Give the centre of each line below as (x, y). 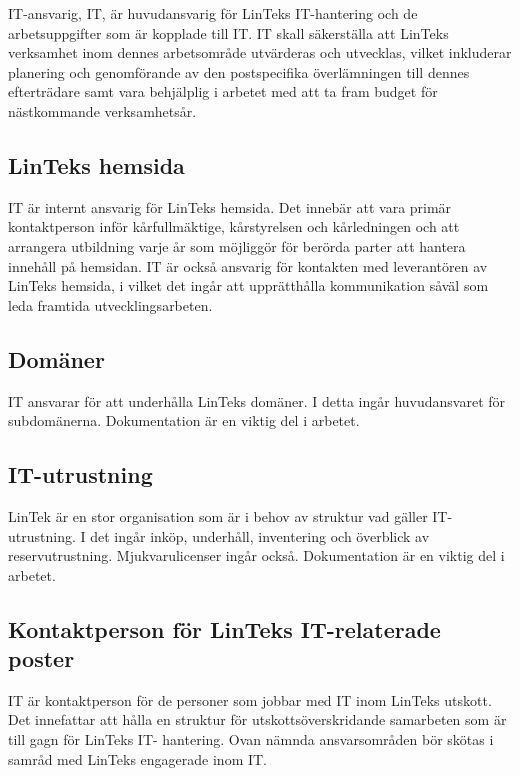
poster (41, 658)
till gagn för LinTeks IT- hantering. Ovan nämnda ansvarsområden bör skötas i (251, 739)
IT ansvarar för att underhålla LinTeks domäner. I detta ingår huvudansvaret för (257, 400)
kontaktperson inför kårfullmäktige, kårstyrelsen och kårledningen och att (234, 226)
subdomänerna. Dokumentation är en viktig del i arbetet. (184, 420)
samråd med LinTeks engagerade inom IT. (138, 758)
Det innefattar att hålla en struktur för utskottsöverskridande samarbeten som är (257, 719)
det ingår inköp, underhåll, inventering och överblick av (260, 535)
